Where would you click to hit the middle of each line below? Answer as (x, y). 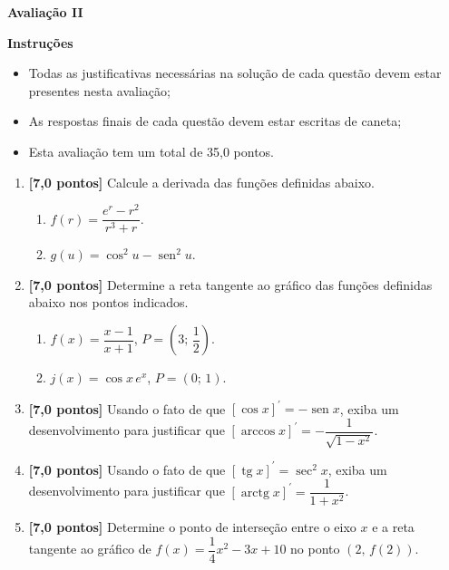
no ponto (315, 549)
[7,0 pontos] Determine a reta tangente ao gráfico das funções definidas (230, 284)
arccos (258, 432)
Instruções (40, 42)
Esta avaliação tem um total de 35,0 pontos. (151, 151)
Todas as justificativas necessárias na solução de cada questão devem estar (235, 73)
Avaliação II (45, 12)
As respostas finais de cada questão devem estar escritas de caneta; (215, 121)
